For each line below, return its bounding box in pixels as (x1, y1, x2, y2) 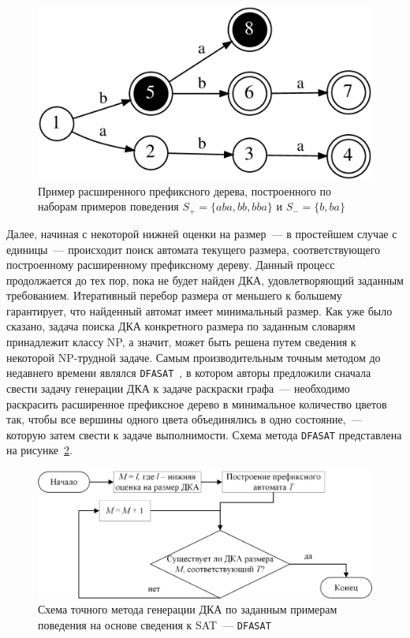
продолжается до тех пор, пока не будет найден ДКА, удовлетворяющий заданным (6, 271, 404, 288)
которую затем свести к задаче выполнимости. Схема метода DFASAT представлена (6, 426, 402, 442)
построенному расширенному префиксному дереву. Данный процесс (6, 256, 335, 273)
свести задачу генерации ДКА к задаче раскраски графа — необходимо (6, 379, 350, 396)
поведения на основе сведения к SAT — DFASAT (38, 616, 271, 632)
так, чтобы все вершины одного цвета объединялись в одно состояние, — (6, 411, 363, 427)
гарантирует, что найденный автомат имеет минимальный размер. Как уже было (6, 302, 393, 319)
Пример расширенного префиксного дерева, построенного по (38, 182, 331, 199)
